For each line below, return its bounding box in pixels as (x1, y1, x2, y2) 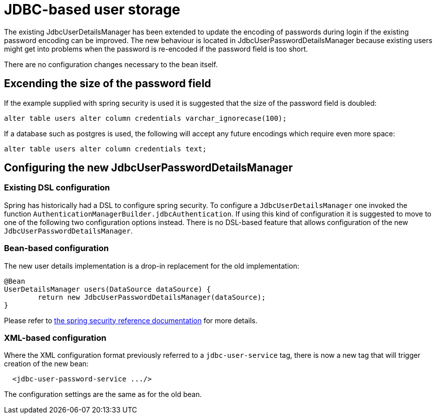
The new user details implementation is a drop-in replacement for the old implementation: (4, 261, 299, 270)
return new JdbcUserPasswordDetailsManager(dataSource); (38, 293, 266, 301)
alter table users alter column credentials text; (4, 144, 207, 153)
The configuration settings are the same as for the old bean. (4, 390, 202, 399)
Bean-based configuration (4, 243, 109, 254)
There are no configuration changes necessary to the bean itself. (4, 60, 218, 69)
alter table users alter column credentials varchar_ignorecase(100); (4, 114, 287, 122)
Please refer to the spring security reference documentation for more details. (4, 316, 258, 325)
